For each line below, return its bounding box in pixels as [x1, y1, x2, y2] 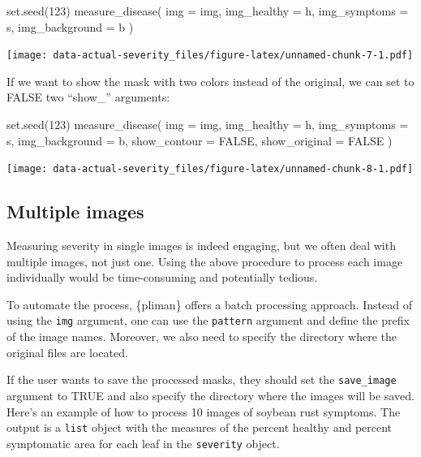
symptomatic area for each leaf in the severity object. [6, 434, 280, 451]
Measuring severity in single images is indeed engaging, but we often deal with [6, 237, 396, 254]
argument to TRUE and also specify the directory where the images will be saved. [6, 386, 415, 403]
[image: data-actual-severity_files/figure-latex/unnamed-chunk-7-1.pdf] [6, 50, 414, 62]
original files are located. [6, 343, 128, 360]
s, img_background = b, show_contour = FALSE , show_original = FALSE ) [6, 131, 393, 149]
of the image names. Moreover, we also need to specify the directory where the [6, 328, 397, 345]
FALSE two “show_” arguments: [6, 88, 170, 106]
